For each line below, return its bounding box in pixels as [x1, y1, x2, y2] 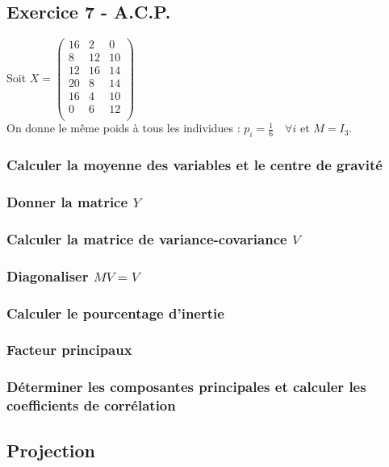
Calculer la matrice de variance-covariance [6, 228, 287, 248]
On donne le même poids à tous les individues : [6, 119, 241, 136]
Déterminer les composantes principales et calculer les [6, 377, 366, 397]
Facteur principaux [6, 340, 132, 360]
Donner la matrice [6, 192, 128, 212]
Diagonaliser [6, 265, 89, 286]
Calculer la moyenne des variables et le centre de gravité [6, 155, 383, 175]
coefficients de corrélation [6, 395, 176, 415]
